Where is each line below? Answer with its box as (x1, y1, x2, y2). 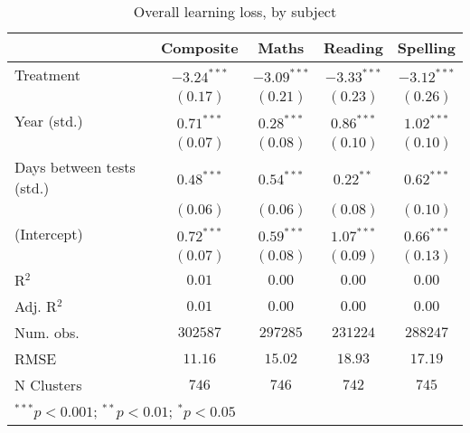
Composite (160, 37, 239, 58)
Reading (323, 37, 383, 58)
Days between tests (14, 156, 136, 177)
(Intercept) (14, 223, 83, 244)
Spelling (397, 37, 456, 58)
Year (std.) (14, 110, 83, 131)
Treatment (14, 64, 80, 85)
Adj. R (14, 296, 57, 316)
